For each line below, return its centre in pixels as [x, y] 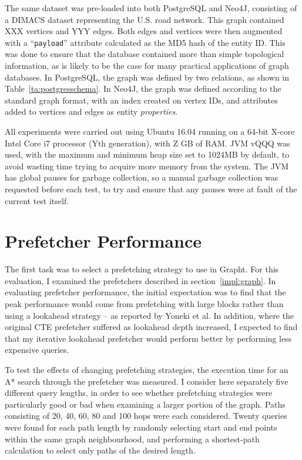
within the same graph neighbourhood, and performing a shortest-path [132, 439]
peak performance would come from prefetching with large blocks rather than [144, 304]
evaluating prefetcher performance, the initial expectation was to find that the [145, 292]
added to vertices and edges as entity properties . [91, 111]
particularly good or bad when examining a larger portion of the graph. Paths [145, 404]
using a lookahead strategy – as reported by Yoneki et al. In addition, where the [149, 315]
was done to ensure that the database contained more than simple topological [145, 54]
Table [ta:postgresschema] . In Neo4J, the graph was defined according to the [143, 89]
